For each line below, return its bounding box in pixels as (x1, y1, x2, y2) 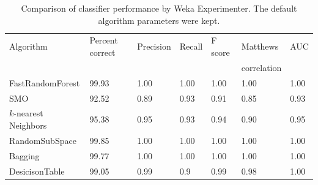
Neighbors (9, 119, 47, 131)
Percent (89, 34, 118, 47)
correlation (241, 61, 282, 74)
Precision (137, 40, 171, 53)
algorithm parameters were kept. (98, 13, 220, 26)
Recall (179, 40, 203, 53)
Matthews (241, 40, 279, 53)
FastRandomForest (9, 76, 80, 89)
